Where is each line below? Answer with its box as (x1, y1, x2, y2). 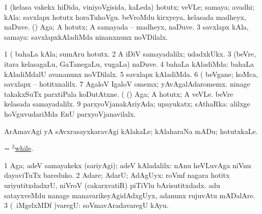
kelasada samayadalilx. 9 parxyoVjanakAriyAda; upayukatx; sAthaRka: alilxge (4, 98, 250, 109)
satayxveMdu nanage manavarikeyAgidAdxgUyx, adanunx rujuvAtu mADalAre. (4, 190, 255, 200)
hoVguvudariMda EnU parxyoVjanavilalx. (4, 108, 136, 119)
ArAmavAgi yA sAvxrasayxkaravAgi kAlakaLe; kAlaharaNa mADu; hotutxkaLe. (4, 125, 258, 136)
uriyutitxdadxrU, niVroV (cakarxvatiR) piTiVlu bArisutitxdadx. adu (4, 179, 220, 190)
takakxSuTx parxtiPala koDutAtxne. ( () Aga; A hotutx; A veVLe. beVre (4, 88, 233, 99)
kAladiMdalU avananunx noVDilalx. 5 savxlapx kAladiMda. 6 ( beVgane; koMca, (4, 68, 258, 79)
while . (15, 143, 34, 153)
